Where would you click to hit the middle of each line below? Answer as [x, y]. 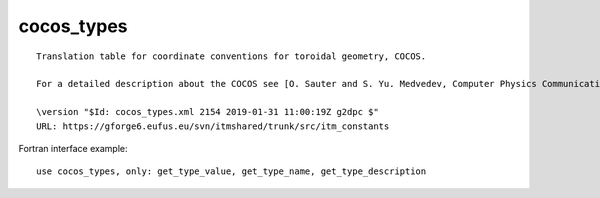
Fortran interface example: [73, 148]
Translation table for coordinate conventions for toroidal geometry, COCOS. [231, 56]
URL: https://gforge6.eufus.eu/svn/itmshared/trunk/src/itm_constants [213, 126]
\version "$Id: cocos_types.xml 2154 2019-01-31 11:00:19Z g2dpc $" [207, 112]
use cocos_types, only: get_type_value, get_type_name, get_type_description [231, 171]
